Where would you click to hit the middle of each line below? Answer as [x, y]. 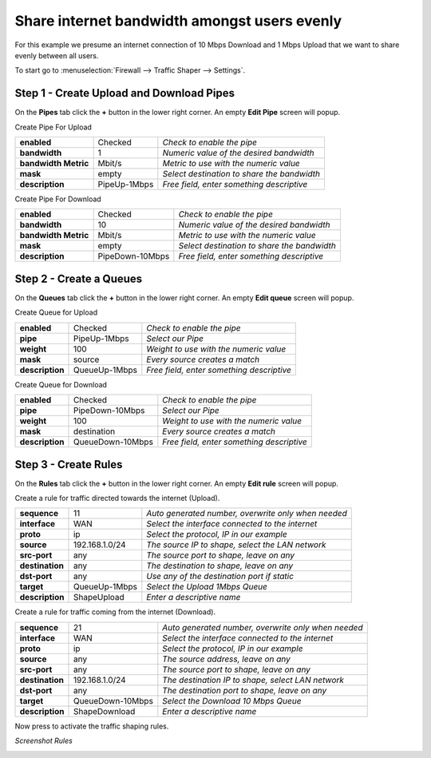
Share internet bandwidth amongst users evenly [178, 21]
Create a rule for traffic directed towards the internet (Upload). [117, 498]
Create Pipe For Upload [53, 127]
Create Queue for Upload [56, 312]
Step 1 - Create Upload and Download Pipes [125, 93]
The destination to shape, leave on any [220, 566]
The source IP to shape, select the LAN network [236, 545]
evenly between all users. [57, 55]
